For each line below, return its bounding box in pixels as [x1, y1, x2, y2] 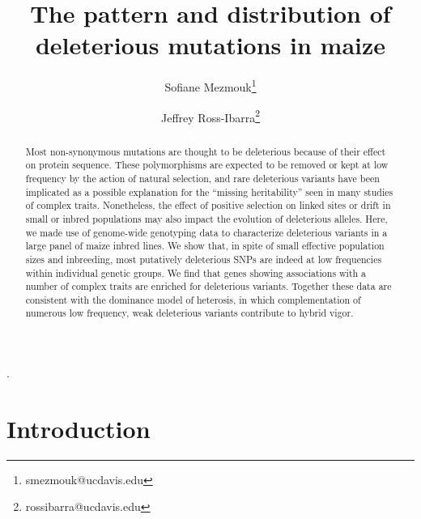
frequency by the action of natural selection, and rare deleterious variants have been [25, 171, 380, 185]
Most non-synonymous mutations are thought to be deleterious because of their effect [25, 144, 386, 158]
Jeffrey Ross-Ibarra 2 [161, 106, 260, 125]
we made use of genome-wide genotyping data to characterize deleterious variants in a [25, 225, 388, 239]
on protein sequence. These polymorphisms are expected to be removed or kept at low [25, 158, 389, 172]
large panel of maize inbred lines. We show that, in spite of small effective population [25, 239, 385, 253]
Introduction [6, 411, 151, 445]
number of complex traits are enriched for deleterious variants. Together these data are [25, 279, 392, 293]
